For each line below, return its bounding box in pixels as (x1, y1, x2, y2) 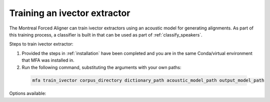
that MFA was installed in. (21, 57, 74, 63)
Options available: (9, 90, 46, 96)
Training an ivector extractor (9, 7, 130, 18)
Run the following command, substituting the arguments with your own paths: (21, 64, 181, 70)
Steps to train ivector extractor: (9, 41, 73, 47)
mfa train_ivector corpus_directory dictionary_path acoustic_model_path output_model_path (32, 77, 264, 83)
